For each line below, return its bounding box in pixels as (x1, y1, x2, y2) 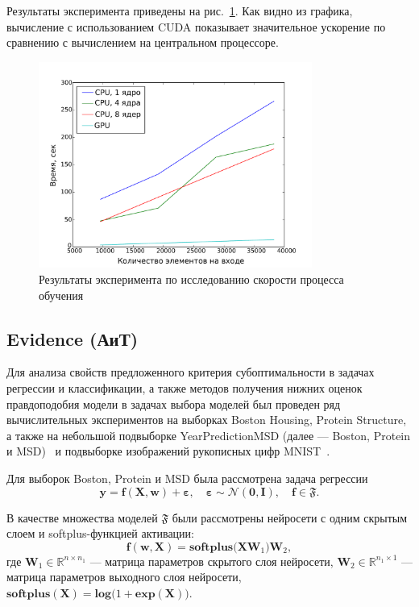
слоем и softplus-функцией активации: (6, 525, 194, 542)
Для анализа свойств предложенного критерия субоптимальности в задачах (6, 364, 375, 380)
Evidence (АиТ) (6, 326, 139, 351)
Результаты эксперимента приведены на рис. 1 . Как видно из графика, (6, 2, 353, 19)
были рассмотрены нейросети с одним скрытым (172, 509, 408, 526)
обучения (39, 286, 84, 303)
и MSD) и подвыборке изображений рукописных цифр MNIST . (6, 443, 330, 459)
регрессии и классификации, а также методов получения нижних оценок (6, 380, 363, 397)
